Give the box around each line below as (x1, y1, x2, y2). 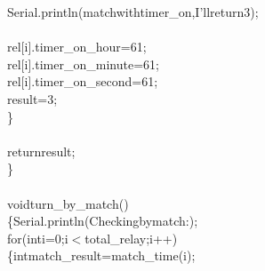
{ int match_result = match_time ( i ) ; (7, 246, 196, 265)
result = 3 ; (7, 89, 58, 108)
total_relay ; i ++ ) (84, 228, 178, 247)
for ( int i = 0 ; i (7, 228, 68, 247)
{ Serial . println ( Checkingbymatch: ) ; (7, 211, 198, 230)
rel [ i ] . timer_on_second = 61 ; (7, 72, 158, 91)
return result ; (7, 141, 76, 160)
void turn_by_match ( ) (7, 194, 129, 212)
